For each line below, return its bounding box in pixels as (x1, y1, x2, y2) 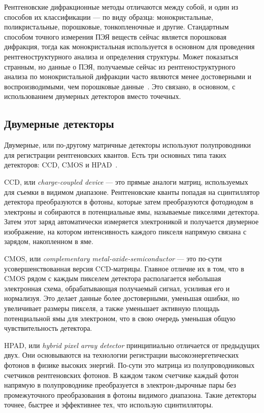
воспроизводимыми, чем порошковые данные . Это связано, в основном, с (4, 81, 236, 91)
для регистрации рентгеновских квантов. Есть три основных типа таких (4, 149, 226, 160)
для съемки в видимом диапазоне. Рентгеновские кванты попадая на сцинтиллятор (4, 186, 260, 197)
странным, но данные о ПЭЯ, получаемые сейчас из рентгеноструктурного (4, 61, 236, 72)
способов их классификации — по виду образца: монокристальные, (4, 11, 213, 22)
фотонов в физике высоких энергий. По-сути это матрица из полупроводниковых (4, 360, 255, 370)
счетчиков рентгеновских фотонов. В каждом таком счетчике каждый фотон (4, 369, 239, 380)
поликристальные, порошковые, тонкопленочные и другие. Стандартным (4, 21, 229, 32)
